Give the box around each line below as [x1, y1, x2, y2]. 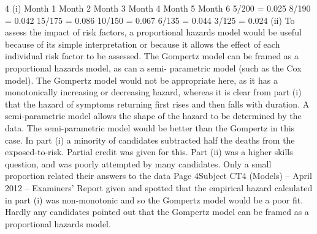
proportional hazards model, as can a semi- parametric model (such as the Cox [5, 61, 302, 74]
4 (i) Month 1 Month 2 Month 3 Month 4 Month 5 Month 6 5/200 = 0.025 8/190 [5, 2, 311, 14]
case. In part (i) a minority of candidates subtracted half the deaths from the [5, 133, 295, 146]
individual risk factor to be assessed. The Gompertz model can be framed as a [5, 49, 299, 62]
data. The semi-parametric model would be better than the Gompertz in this [5, 121, 295, 134]
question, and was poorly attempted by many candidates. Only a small [5, 157, 272, 170]
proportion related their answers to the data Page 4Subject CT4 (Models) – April [5, 169, 312, 182]
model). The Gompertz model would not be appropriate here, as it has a [5, 73, 278, 86]
